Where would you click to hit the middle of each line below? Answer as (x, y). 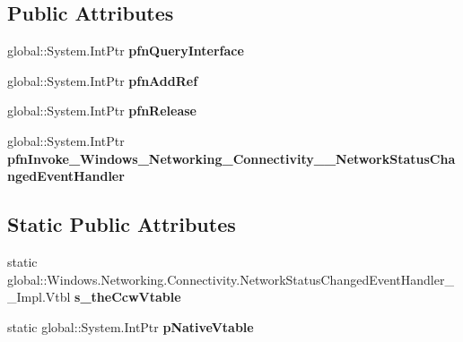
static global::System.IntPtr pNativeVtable (131, 326)
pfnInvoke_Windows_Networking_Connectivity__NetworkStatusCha (231, 158)
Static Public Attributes (122, 224)
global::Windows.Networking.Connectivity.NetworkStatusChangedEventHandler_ (231, 279)
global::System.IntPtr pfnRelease (102, 111)
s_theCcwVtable (128, 297)
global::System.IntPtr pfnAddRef (103, 80)
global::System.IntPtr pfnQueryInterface (126, 51)
